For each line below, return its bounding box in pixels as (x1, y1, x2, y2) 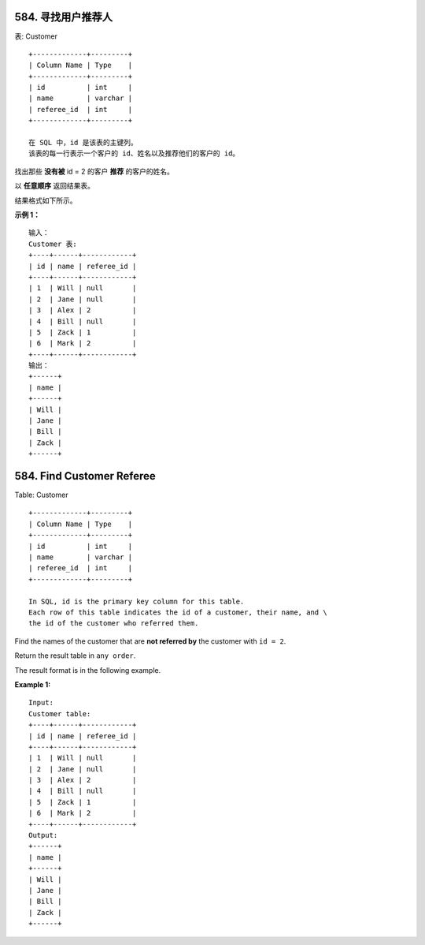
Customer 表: (28, 239, 78, 248)
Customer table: (28, 709, 91, 718)
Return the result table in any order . (14, 651, 136, 660)
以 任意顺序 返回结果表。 (14, 181, 94, 191)
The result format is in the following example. (14, 665, 161, 674)
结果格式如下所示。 (14, 196, 77, 205)
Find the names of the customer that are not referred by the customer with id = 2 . (14, 636, 286, 646)
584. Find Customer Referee (14, 469, 157, 483)
